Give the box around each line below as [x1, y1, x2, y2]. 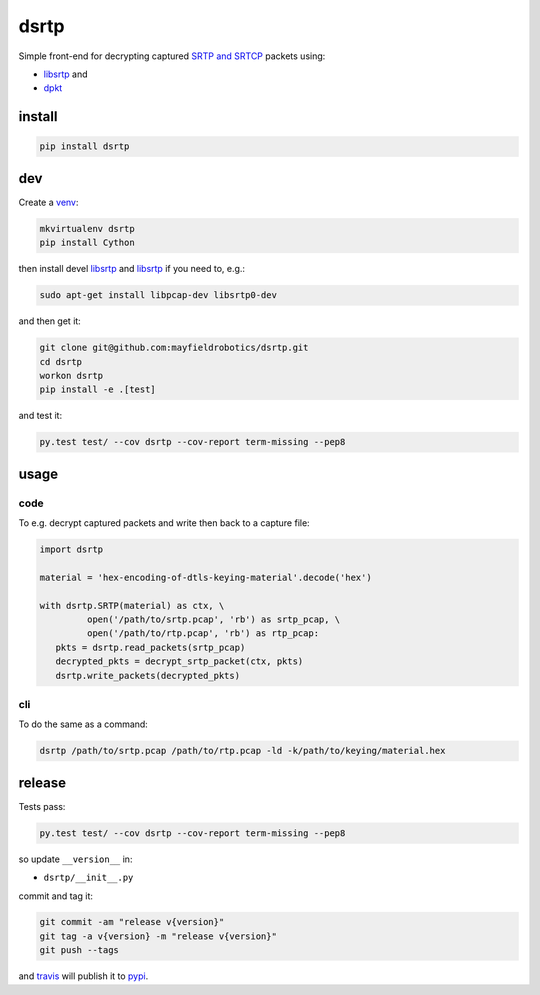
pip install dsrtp [39, 141, 130, 152]
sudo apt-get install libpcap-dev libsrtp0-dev [39, 290, 277, 301]
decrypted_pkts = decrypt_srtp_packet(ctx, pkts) [55, 656, 304, 667]
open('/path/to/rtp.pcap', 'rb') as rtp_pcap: [86, 628, 320, 639]
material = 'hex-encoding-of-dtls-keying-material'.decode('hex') [39, 571, 372, 583]
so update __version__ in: [18, 853, 133, 865]
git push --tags [39, 945, 120, 956]
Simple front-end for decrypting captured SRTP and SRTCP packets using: [18, 50, 326, 62]
